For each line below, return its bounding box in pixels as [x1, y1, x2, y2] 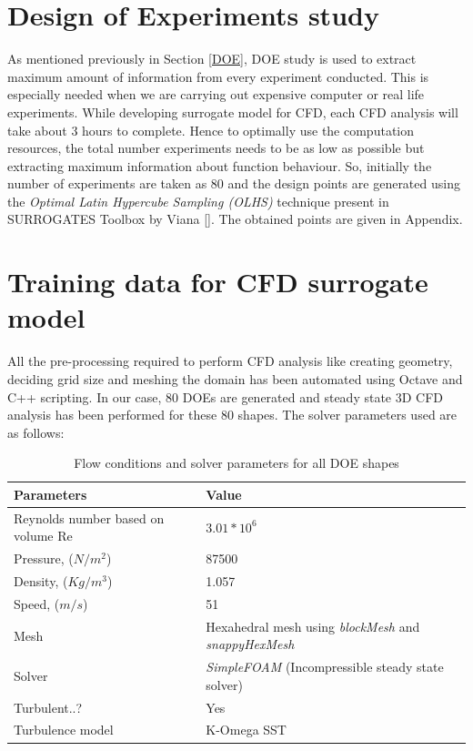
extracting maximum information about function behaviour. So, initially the [7, 156, 432, 175]
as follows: [7, 422, 65, 441]
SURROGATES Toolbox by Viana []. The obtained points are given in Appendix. [7, 209, 463, 228]
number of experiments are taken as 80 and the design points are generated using [7, 174, 460, 193]
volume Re [14, 526, 73, 545]
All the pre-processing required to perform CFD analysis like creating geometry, [7, 351, 453, 370]
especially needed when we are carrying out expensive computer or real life [7, 85, 425, 104]
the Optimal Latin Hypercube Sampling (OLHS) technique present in [7, 191, 389, 210]
